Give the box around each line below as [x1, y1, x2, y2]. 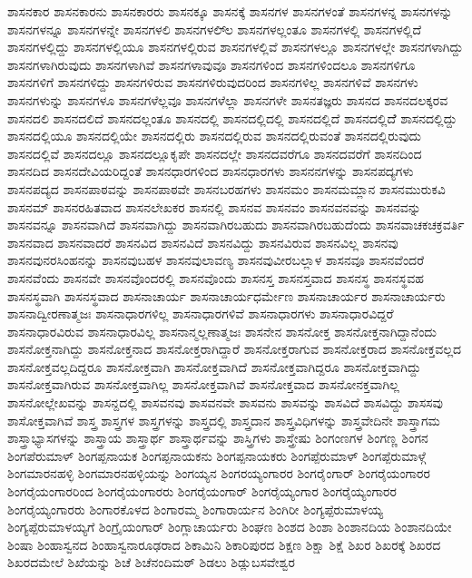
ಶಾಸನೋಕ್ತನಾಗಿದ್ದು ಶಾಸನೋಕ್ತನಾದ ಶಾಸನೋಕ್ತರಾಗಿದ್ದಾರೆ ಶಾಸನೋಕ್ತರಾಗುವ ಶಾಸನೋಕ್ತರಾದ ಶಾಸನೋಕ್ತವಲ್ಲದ [7, 339, 462, 358]
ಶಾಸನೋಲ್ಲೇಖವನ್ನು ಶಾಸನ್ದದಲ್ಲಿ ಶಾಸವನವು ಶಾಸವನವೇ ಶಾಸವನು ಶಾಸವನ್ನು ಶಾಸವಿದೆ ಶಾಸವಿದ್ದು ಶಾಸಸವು [7, 393, 443, 412]
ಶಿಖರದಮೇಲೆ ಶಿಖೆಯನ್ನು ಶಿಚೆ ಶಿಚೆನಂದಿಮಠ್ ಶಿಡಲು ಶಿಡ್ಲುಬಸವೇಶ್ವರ [7, 553, 296, 572]
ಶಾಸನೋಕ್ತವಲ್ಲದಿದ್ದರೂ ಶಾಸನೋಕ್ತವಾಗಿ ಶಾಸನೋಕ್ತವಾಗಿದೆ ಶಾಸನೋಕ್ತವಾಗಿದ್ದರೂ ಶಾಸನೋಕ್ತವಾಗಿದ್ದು [7, 357, 421, 376]
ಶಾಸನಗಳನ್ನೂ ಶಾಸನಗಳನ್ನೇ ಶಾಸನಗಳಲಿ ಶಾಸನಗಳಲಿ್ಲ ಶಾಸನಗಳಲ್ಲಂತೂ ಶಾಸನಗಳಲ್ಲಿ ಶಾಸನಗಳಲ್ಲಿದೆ [7, 19, 422, 38]
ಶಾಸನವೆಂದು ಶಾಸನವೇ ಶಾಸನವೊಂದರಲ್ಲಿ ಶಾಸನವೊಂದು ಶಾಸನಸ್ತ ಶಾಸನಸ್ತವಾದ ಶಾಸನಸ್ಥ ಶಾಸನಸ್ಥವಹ [7, 268, 424, 287]
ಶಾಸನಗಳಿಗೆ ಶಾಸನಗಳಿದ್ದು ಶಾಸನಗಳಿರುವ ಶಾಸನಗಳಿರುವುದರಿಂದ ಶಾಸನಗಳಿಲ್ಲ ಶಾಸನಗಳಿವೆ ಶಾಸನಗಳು [7, 73, 418, 92]
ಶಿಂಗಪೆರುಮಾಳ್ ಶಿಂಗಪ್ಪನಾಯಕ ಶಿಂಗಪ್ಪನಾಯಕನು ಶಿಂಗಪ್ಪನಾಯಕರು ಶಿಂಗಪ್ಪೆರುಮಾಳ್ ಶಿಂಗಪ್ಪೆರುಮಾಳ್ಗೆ [7, 446, 426, 465]
